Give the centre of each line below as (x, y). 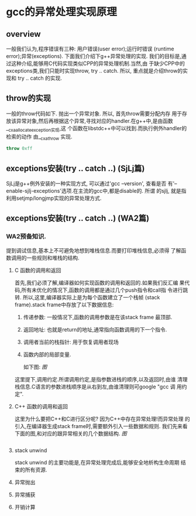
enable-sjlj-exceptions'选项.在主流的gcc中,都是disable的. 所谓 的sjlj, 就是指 (96, 191)
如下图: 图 (35, 367)
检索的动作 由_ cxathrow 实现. (39, 137)
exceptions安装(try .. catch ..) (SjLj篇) (75, 168)
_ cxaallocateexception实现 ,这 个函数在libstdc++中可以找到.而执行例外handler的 (97, 129)
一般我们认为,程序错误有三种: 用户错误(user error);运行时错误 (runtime (90, 49)
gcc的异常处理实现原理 (61, 12)
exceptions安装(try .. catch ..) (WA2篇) (78, 218)
